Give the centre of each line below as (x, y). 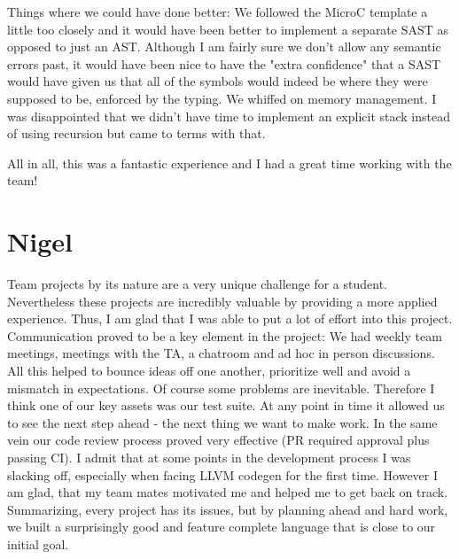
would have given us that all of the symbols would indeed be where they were (218, 81)
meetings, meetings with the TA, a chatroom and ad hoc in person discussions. (221, 353)
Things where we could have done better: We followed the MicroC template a (218, 12)
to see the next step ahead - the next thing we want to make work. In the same (222, 422)
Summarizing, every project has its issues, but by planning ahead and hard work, (228, 509)
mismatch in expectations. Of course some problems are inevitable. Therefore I (221, 388)
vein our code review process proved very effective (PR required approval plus (218, 440)
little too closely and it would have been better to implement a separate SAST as (228, 29)
